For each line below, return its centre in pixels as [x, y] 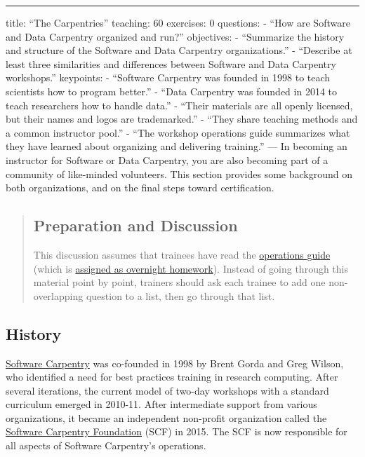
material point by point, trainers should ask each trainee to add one [179, 282]
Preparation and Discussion [135, 225]
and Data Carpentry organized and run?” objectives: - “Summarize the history [175, 36]
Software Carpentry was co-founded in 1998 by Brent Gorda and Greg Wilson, [175, 363]
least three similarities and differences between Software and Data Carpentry [171, 63]
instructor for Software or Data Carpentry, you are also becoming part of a [167, 159]
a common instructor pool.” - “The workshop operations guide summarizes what [178, 132]
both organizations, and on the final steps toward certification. [140, 187]
